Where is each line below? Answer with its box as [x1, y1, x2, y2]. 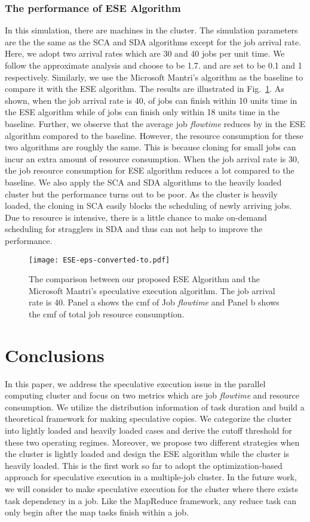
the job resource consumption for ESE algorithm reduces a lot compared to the [5, 164, 294, 177]
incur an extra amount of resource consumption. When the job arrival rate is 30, [5, 152, 299, 165]
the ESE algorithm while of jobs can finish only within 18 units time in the [5, 106, 280, 118]
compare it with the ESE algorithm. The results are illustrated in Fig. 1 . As [5, 82, 284, 95]
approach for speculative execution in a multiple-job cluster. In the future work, [5, 471, 297, 483]
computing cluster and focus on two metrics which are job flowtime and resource [5, 389, 300, 401]
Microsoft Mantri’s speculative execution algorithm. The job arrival [29, 284, 275, 296]
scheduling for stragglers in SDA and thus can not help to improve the [5, 223, 263, 235]
